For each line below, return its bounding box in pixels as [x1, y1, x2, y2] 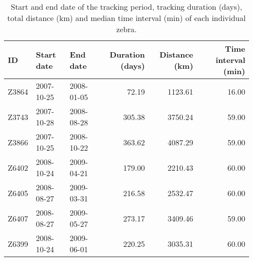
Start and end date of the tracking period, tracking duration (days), [11, 1, 242, 12]
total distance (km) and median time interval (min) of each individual [7, 12, 246, 23]
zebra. [116, 23, 137, 35]
